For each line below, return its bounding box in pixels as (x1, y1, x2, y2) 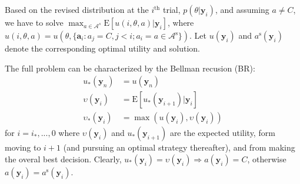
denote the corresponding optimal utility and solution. (5, 42, 201, 54)
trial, (162, 4, 181, 15)
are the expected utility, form (169, 127, 275, 139)
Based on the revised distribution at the (5, 4, 149, 15)
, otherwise (247, 152, 286, 165)
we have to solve (5, 16, 64, 28)
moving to (5, 141, 41, 154)
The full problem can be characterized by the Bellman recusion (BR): (5, 62, 255, 74)
